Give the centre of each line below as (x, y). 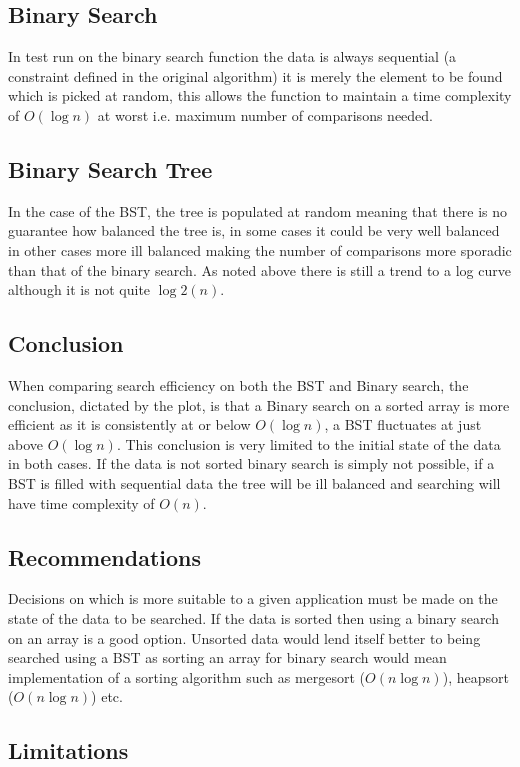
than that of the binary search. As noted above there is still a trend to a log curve (259, 269)
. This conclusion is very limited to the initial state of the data (308, 443)
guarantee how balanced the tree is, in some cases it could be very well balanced (254, 230)
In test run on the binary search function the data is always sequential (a (232, 56)
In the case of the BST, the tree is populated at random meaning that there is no (258, 210)
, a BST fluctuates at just (403, 424)
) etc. (107, 696)
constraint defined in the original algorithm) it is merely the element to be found (255, 75)
